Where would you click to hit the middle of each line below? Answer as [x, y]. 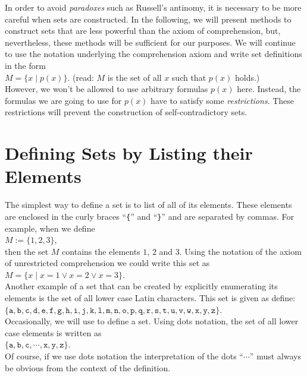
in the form [25, 65]
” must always [275, 356]
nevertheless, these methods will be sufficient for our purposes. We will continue [150, 42]
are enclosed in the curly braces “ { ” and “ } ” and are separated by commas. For [149, 216]
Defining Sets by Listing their [129, 153]
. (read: [81, 77]
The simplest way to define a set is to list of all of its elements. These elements [148, 205]
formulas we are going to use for [63, 100]
